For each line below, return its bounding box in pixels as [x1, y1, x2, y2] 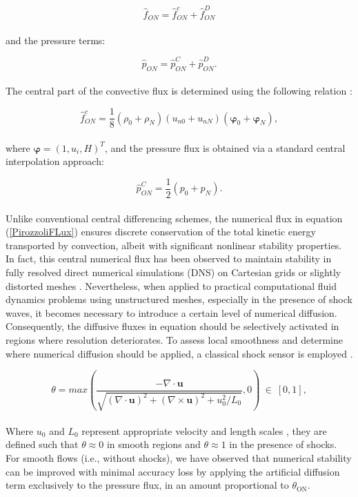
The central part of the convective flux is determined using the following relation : [6, 84, 352, 98]
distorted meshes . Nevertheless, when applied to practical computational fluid [6, 278, 337, 293]
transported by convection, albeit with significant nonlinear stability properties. [6, 237, 342, 252]
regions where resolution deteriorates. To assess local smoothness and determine [6, 332, 344, 347]
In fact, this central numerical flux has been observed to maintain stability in [6, 251, 332, 266]
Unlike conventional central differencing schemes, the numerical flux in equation [6, 211, 343, 225]
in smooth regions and [106, 437, 201, 451]
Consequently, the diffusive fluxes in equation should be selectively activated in [6, 319, 339, 333]
